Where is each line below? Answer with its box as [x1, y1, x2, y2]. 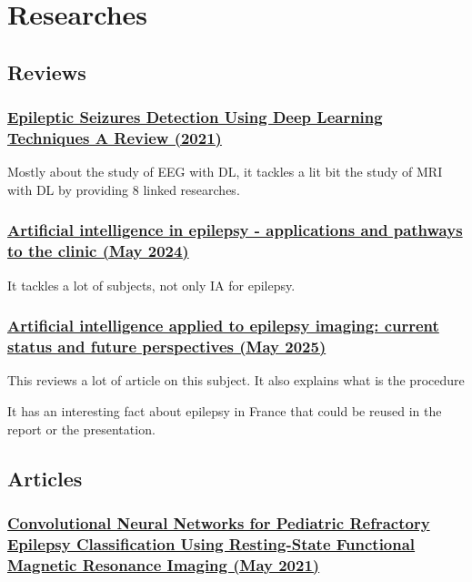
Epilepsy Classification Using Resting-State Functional [7, 532, 416, 555]
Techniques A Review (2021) [7, 127, 222, 148]
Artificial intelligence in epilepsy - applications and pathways [7, 219, 463, 241]
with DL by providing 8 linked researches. [7, 179, 240, 199]
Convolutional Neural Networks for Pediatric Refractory [7, 511, 430, 534]
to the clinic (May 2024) [7, 240, 189, 262]
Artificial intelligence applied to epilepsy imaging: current [7, 314, 439, 337]
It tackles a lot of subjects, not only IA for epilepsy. [7, 275, 296, 294]
